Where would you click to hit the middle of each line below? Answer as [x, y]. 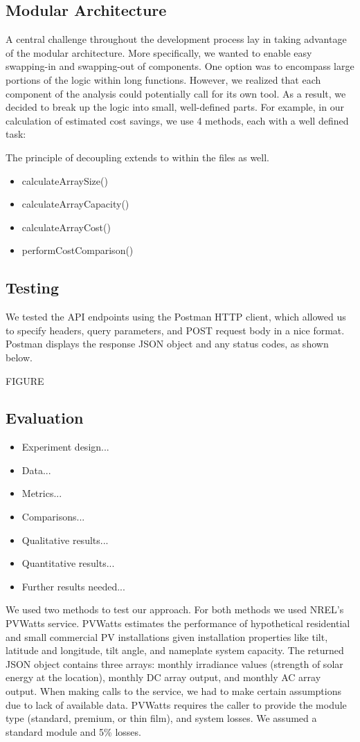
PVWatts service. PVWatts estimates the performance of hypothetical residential [178, 623]
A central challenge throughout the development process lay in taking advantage [176, 39]
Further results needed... [73, 586]
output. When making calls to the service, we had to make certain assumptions [173, 691]
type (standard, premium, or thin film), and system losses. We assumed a [161, 718]
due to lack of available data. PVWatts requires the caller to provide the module [176, 704]
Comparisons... [53, 517]
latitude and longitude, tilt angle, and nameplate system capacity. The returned [175, 650]
